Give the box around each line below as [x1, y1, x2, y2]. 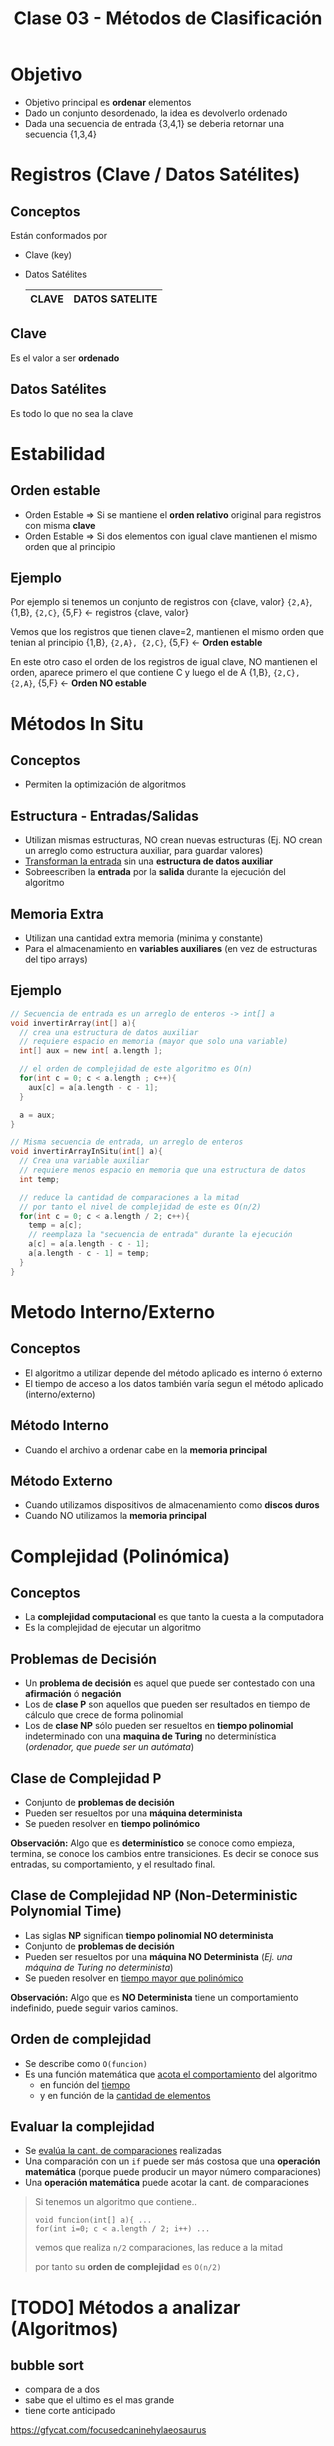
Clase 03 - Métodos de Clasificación [13, 7, 323, 30]
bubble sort [10, 2357, 85, 2374]
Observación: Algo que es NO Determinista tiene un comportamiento [10, 1991, 299, 2003]
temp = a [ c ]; [28, 1220, 83, 1231]
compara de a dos [24, 2383, 100, 2396]
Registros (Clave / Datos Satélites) [10, 163, 301, 186]
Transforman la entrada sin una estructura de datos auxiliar [24, 855, 273, 867]
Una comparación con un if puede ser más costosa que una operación [24, 2155, 321, 2167]
